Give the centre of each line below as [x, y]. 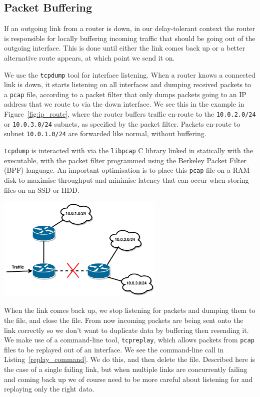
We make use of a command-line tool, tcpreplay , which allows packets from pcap [129, 340]
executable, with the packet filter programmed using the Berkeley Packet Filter [125, 160]
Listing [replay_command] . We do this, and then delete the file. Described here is [130, 359]
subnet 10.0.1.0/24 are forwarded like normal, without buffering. [105, 133]
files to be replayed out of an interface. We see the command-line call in [114, 349]
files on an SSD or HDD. [42, 189]
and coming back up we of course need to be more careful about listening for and [128, 379]
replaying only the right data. [49, 389]
